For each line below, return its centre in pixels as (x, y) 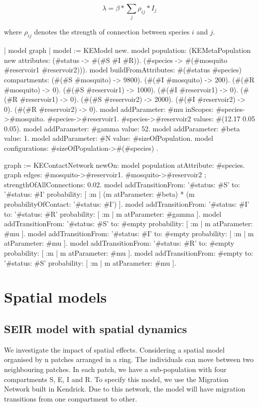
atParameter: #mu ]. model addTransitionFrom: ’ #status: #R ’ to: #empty (119, 243)
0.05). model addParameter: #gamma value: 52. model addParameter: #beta (122, 128)
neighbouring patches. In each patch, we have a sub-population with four (115, 369)
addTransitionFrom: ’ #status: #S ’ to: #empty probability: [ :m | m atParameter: (129, 223)
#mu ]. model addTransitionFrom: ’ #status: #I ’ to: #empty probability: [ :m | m (129, 233)
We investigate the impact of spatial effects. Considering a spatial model (114, 349)
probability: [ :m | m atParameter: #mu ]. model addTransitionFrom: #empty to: (129, 253)
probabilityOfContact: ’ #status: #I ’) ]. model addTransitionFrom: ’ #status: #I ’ (127, 204)
